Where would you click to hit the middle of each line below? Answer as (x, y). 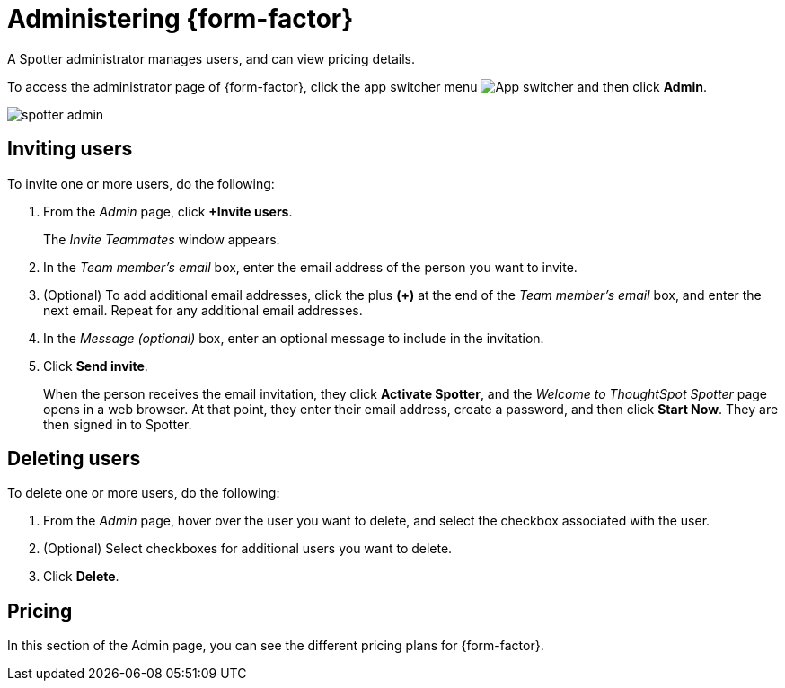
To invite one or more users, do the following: (141, 183)
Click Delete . (81, 577)
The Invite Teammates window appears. (162, 239)
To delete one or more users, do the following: (144, 493)
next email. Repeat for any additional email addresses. (203, 310)
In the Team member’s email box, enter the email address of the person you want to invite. (310, 267)
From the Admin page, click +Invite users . (168, 211)
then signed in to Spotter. (118, 424)
